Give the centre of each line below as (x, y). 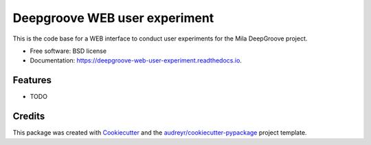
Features (32, 80)
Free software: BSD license (68, 51)
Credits (29, 116)
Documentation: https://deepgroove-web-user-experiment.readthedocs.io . (136, 60)
